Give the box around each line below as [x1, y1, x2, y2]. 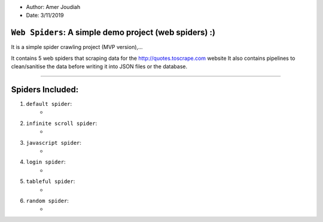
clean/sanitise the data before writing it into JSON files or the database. [11, 63, 188, 70]
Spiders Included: [11, 84, 79, 95]
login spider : [26, 159, 66, 166]
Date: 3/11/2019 [26, 12, 64, 19]
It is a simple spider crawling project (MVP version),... [11, 44, 143, 51]
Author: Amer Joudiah [26, 4, 81, 10]
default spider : [26, 100, 72, 107]
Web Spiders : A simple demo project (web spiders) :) [11, 28, 215, 38]
